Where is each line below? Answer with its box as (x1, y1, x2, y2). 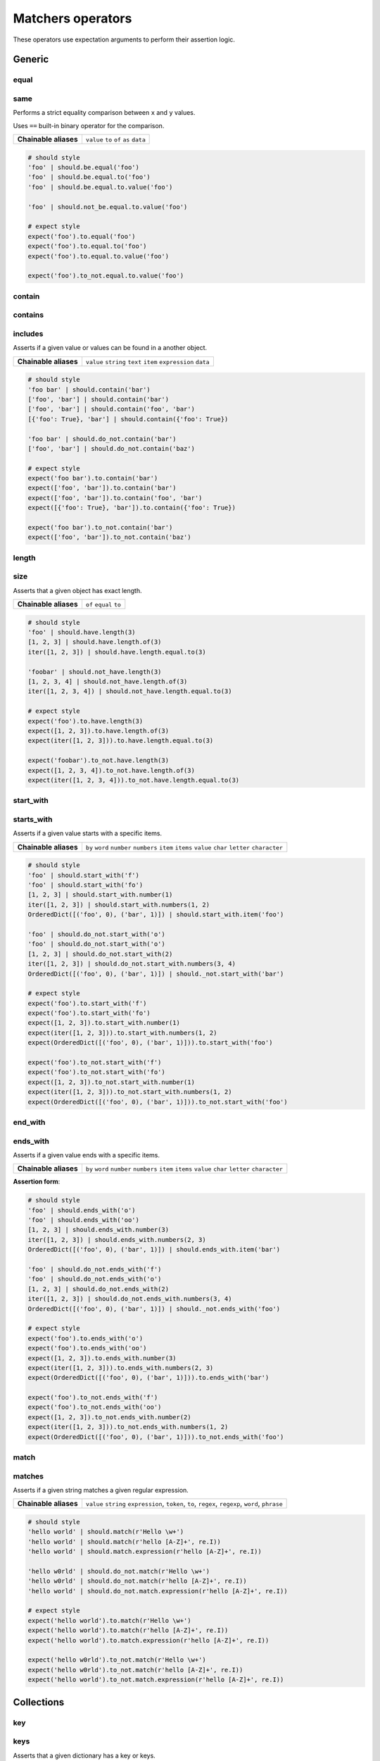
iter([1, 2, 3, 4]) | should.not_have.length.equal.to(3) (27, 687, 232, 695)
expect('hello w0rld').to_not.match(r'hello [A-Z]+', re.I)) (27, 1666, 243, 1674)
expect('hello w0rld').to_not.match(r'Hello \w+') (27, 1656, 207, 1664)
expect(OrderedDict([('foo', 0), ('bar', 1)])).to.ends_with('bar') (27, 1374, 270, 1382)
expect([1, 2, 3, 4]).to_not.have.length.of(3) (27, 766, 195, 774)
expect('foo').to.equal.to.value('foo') (27, 252, 169, 260)
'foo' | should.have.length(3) (27, 628, 137, 637)
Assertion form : (13, 1177, 61, 1186)
